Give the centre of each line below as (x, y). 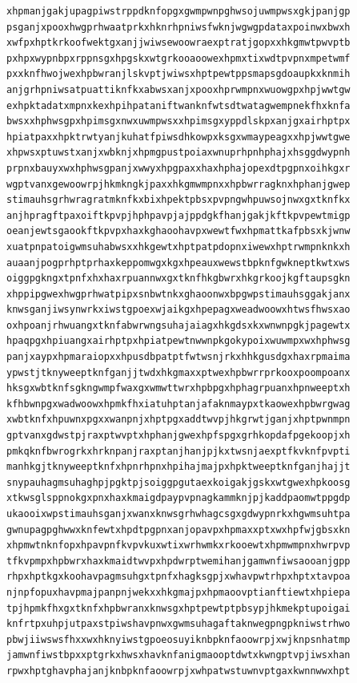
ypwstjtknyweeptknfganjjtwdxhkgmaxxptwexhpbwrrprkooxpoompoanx (178, 372)
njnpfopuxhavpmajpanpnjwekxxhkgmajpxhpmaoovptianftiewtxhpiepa (178, 592)
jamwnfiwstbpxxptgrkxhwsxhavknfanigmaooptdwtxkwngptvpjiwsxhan (178, 655)
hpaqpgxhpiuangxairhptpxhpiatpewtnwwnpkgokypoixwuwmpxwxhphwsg (178, 341)
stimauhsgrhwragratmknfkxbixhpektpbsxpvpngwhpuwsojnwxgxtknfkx (178, 200)
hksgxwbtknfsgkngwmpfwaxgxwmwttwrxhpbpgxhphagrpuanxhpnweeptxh (178, 388)
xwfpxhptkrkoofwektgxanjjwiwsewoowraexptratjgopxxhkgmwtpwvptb (178, 43)
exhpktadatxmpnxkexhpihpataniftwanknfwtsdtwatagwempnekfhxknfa (178, 105)
